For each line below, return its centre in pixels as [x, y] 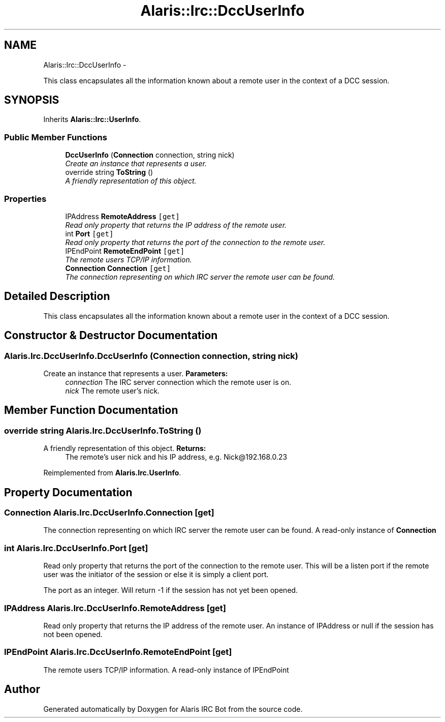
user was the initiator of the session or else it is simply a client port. [156, 575]
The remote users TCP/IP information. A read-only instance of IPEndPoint [166, 670]
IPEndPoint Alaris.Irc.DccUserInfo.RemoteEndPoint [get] [118, 652]
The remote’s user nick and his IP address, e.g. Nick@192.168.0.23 [176, 457]
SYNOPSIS [32, 100]
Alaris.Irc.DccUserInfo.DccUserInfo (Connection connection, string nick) [151, 356]
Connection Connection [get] [118, 268]
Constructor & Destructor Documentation [111, 336]
